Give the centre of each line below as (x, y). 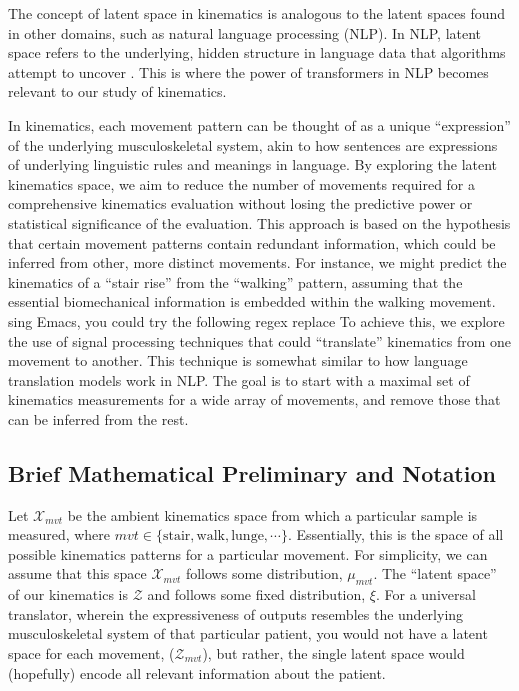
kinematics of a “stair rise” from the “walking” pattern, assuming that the (235, 281)
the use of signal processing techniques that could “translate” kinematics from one (260, 340)
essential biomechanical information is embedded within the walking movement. (252, 301)
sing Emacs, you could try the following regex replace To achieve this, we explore (256, 320)
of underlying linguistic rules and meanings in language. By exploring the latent (253, 164)
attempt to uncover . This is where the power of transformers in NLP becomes (248, 71)
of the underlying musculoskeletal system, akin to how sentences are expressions (253, 144)
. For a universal (425, 594)
